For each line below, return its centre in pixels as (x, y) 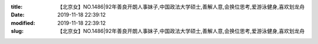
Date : (18, 15)
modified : (23, 23)
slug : (17, 31)
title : (17, 7)
